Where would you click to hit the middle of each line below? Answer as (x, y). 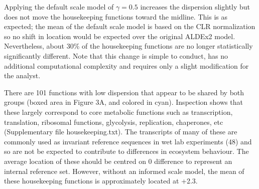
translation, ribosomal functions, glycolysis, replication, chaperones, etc (114, 122)
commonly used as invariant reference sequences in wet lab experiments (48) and (128, 141)
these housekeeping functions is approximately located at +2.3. (101, 181)
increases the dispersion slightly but (195, 7)
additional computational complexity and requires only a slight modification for (126, 65)
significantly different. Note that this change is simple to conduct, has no (116, 55)
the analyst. (22, 75)
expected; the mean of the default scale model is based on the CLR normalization (130, 26)
